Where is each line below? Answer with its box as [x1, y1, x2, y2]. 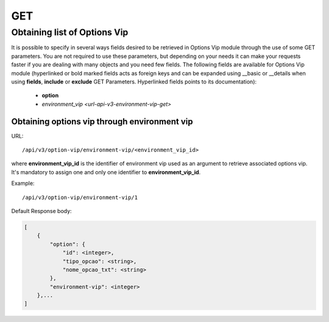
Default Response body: [11, 207, 73, 214]
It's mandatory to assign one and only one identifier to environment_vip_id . [11, 168, 201, 176]
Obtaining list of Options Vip [11, 27, 129, 38]
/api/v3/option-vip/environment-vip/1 [22, 194, 138, 201]
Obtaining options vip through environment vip [11, 116, 193, 127]
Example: [11, 180, 35, 187]
